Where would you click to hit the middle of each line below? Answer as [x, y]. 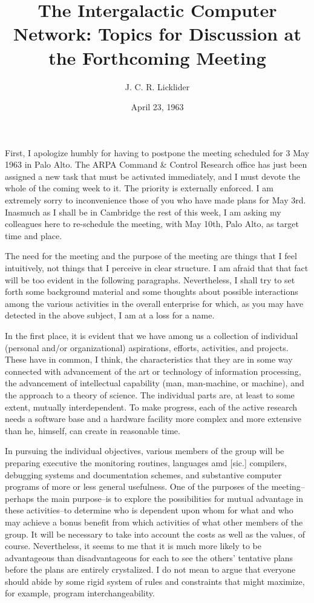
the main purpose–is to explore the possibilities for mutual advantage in [170, 498]
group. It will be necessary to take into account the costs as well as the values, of [155, 534]
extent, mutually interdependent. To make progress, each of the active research [151, 407]
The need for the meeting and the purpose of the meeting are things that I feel [151, 256]
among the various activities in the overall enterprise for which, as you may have [154, 303]
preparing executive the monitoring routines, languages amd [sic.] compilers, [146, 462]
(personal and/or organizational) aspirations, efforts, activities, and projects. [147, 347]
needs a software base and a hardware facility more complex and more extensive [153, 419]
